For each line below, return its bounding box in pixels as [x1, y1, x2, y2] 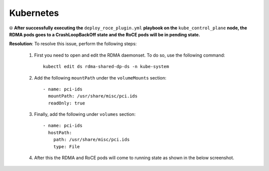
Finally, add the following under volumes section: [34, 111, 136, 117]
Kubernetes [9, 7, 59, 18]
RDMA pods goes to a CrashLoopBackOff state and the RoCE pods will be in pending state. [9, 31, 200, 37]
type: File [53, 144, 80, 149]
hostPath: [48, 130, 72, 135]
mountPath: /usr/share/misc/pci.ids [48, 93, 138, 99]
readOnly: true [48, 100, 85, 106]
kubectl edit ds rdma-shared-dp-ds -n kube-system [43, 64, 169, 70]
